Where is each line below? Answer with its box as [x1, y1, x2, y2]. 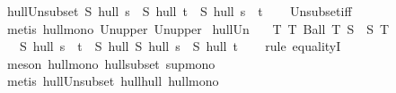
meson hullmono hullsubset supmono [6, 54, 216, 72]
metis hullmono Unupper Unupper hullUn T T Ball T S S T [6, 19, 390, 38]
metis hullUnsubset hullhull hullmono [6, 72, 219, 90]
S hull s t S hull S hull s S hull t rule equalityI [19, 37, 341, 55]
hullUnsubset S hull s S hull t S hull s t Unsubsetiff [6, 2, 352, 20]
